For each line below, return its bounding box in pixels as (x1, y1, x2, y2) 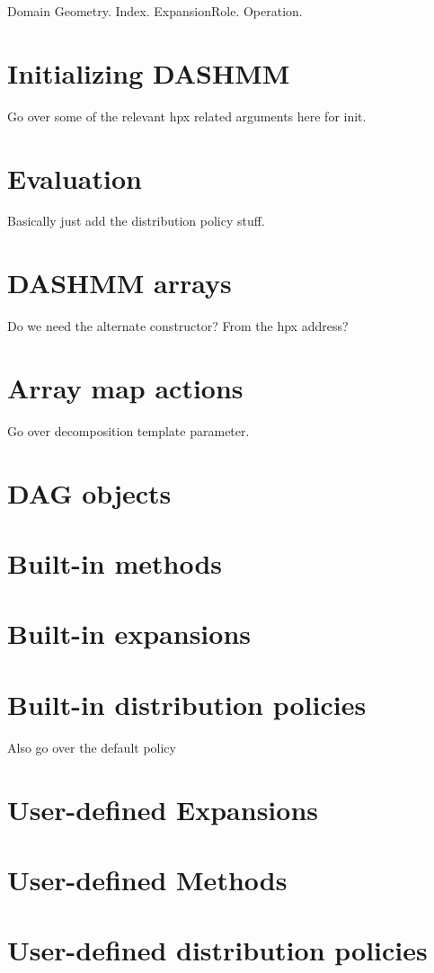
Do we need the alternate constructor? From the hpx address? (7, 317, 349, 335)
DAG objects (7, 474, 172, 511)
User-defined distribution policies (7, 932, 428, 969)
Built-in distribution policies (7, 685, 367, 722)
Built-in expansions (7, 615, 251, 652)
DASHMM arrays (7, 264, 232, 301)
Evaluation (7, 159, 142, 196)
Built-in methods (7, 545, 223, 582)
